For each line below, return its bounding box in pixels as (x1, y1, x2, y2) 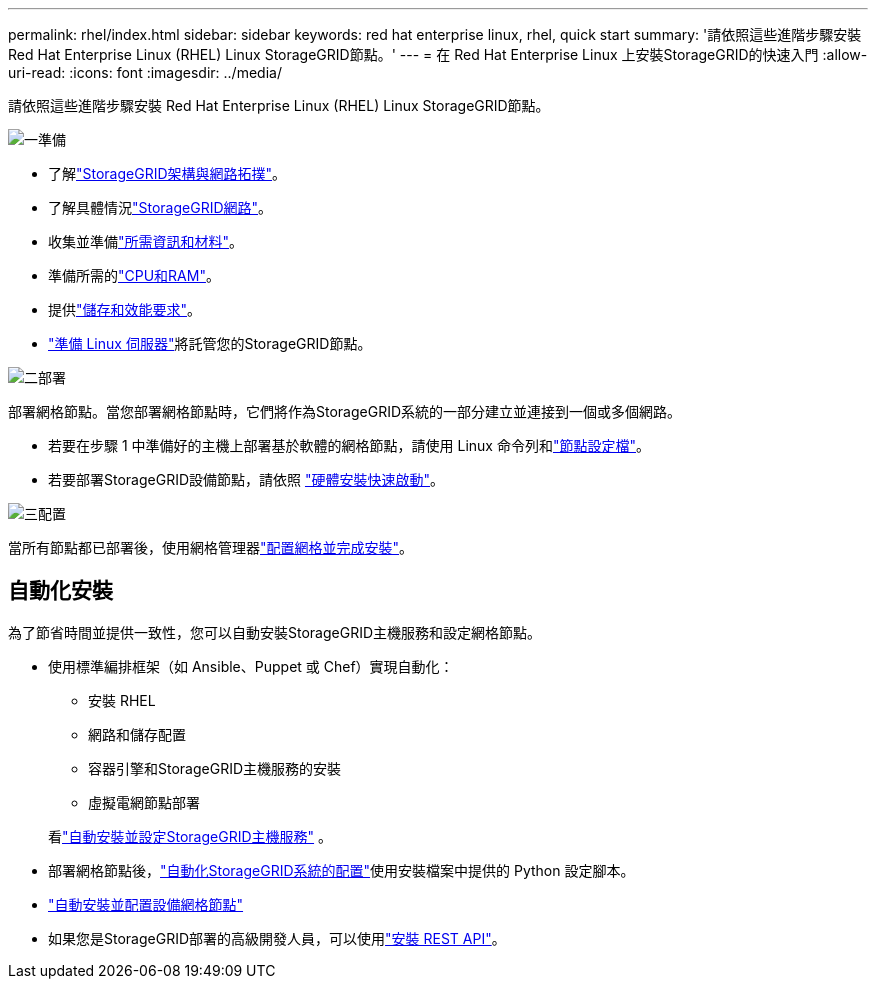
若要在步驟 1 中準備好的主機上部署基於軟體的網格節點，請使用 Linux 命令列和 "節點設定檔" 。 (48, 437, 650, 454)
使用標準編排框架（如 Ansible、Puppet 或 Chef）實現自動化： (48, 657, 454, 675)
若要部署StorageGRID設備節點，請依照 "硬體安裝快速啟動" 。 (48, 471, 445, 488)
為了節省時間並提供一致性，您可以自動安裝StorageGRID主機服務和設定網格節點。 (8, 623, 542, 641)
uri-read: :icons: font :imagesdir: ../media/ (8, 64, 282, 81)
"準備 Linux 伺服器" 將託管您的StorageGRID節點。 (48, 335, 372, 352)
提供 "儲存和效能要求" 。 (48, 301, 202, 318)
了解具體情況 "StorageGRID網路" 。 (48, 199, 273, 216)
